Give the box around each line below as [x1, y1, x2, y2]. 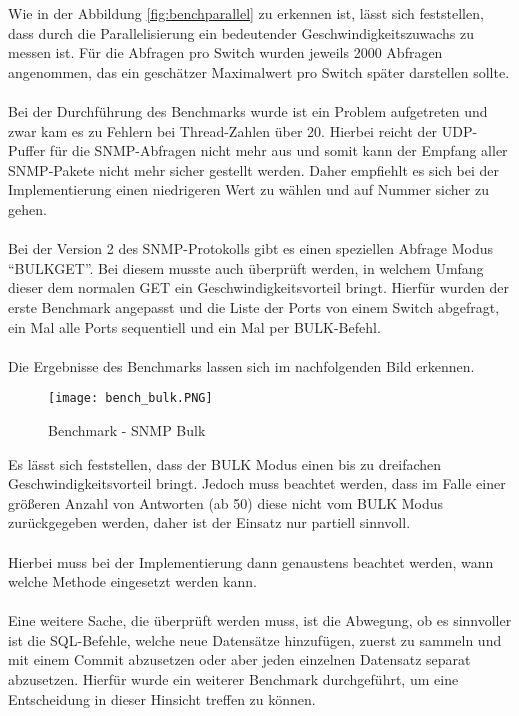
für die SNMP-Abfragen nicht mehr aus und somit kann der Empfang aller [49, 140, 508, 161]
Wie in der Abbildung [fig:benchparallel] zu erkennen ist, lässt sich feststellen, [8, 3, 484, 23]
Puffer [8, 140, 46, 161]
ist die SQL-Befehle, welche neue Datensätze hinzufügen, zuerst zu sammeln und [8, 629, 502, 650]
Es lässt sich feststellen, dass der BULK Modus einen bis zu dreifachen [8, 453, 442, 474]
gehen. [8, 198, 47, 219]
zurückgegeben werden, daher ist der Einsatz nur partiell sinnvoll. [8, 512, 411, 533]
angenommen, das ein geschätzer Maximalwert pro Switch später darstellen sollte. [8, 61, 510, 82]
